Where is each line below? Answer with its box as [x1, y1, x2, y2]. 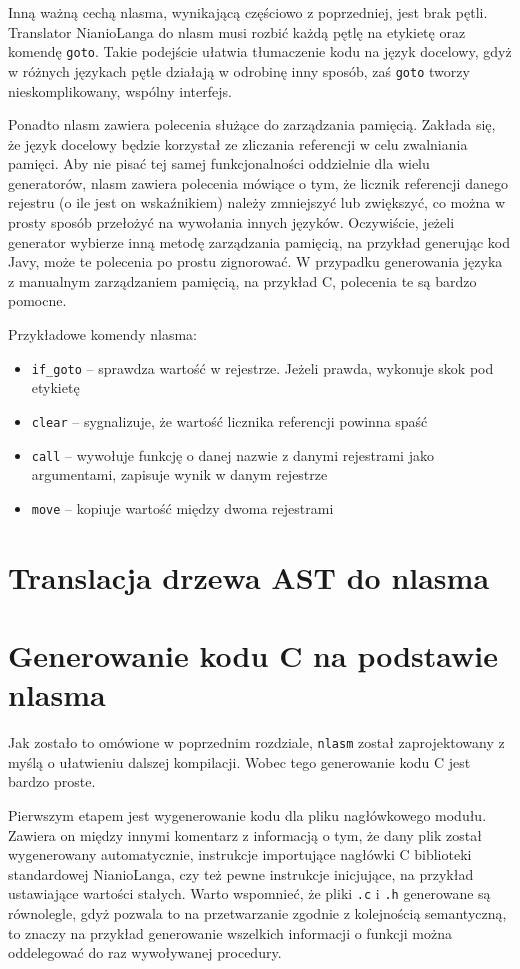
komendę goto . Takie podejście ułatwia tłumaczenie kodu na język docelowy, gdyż [8, 41, 512, 62]
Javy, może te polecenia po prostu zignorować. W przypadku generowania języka [8, 251, 503, 272]
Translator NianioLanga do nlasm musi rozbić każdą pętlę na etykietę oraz [8, 21, 466, 42]
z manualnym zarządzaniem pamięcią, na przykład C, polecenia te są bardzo [8, 270, 477, 291]
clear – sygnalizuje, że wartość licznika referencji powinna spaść [31, 410, 428, 431]
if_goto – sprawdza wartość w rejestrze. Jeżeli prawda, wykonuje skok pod [31, 357, 494, 378]
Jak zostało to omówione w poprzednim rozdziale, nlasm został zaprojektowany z [8, 732, 505, 753]
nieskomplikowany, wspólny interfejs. [8, 80, 232, 101]
